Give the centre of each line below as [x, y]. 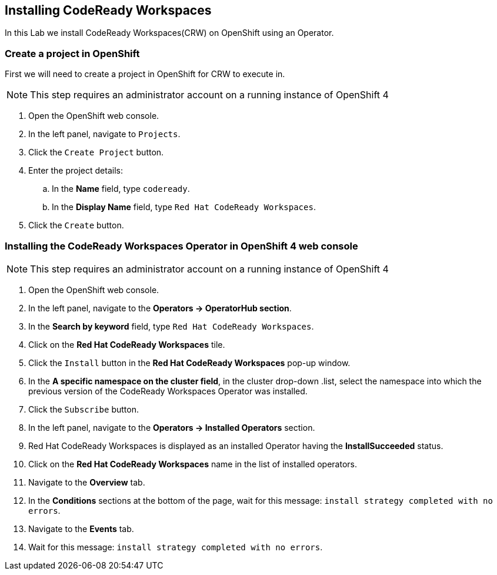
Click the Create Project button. [96, 152]
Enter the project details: [76, 171]
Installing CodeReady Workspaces [108, 10]
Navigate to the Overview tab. [87, 482]
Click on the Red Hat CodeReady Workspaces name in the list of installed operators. [193, 464]
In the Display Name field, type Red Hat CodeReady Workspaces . [184, 207]
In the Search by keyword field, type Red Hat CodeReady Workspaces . [171, 326]
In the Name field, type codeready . [121, 189]
